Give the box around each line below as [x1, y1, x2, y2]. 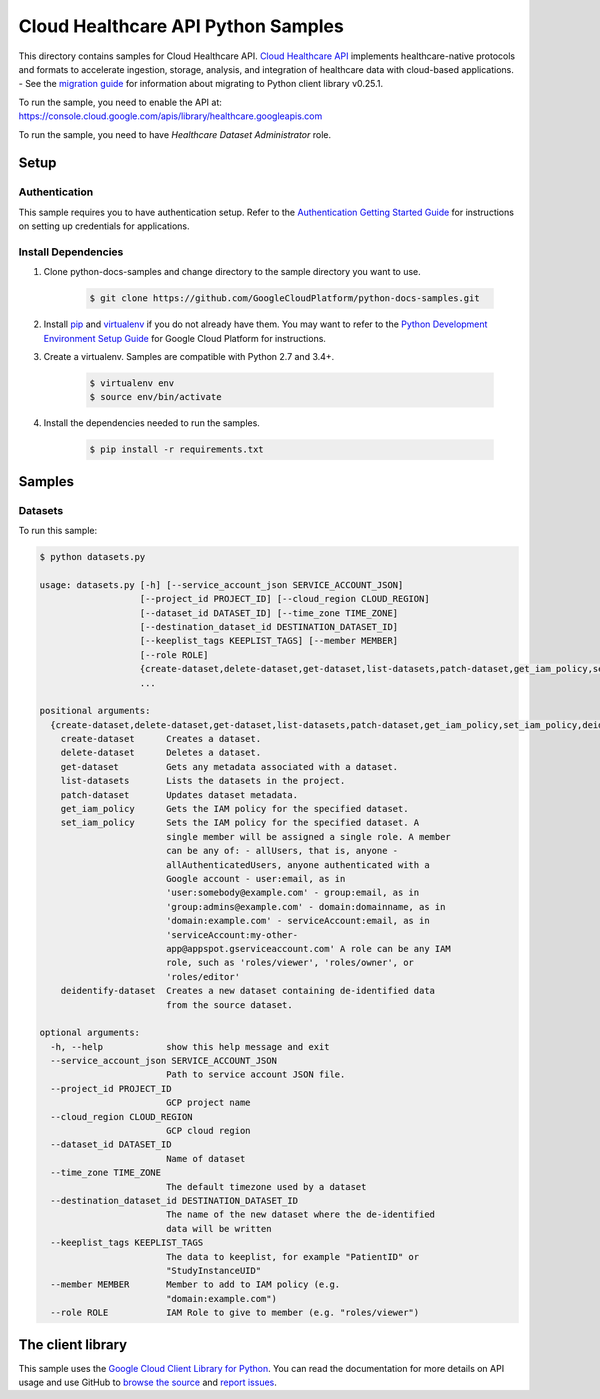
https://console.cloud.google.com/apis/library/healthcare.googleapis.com [18, 110, 323, 122]
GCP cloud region [165, 1125, 251, 1137]
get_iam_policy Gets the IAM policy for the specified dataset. [60, 803, 409, 815]
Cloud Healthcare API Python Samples [18, 15, 344, 37]
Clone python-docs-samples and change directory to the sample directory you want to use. [43, 266, 422, 278]
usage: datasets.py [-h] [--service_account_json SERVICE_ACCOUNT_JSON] [39, 579, 404, 590]
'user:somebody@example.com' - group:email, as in [165, 887, 420, 899]
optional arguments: [39, 1027, 140, 1039]
